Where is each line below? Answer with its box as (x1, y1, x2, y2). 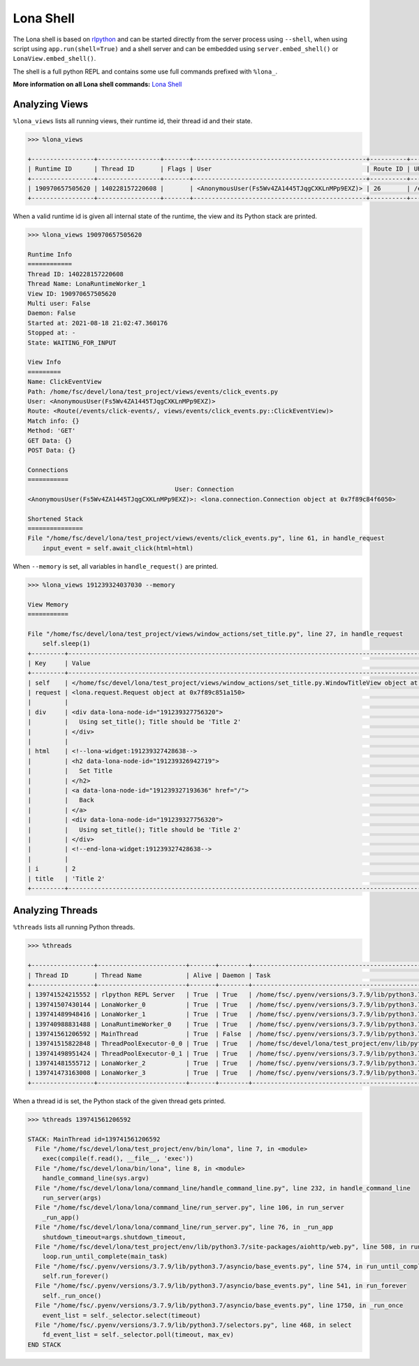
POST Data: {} (27, 446, 76, 454)
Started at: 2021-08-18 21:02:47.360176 (27, 319, 168, 327)
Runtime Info (27, 250, 73, 259)
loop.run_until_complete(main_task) (42, 1253, 168, 1260)
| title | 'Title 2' (27, 874, 105, 883)
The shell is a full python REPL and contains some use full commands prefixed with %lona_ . (13, 67, 278, 76)
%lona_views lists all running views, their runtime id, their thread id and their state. (13, 117, 253, 125)
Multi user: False (27, 299, 91, 308)
